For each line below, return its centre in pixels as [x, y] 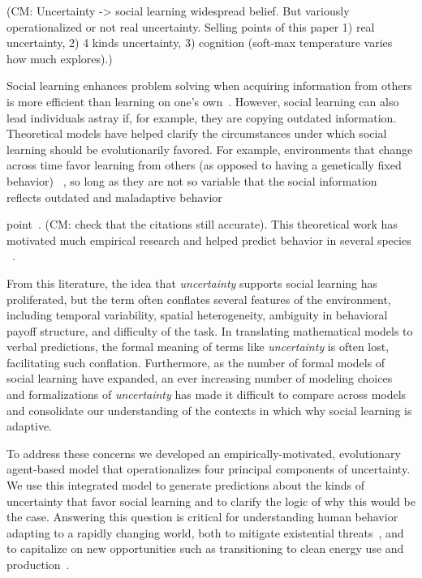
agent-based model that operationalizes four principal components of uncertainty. [209, 469]
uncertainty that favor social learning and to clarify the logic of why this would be [211, 501]
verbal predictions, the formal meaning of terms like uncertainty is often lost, [198, 347]
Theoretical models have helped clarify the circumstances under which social [197, 133]
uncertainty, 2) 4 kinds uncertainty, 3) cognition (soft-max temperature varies [200, 43]
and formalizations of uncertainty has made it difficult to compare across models [207, 394]
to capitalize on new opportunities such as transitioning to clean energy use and [205, 548]
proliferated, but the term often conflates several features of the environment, [199, 299]
